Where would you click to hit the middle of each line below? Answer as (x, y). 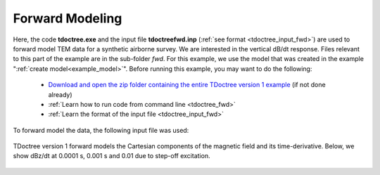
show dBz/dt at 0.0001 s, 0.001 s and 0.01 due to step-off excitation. (112, 156)
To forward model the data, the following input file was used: (101, 130)
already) (61, 94)
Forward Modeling (68, 18)
